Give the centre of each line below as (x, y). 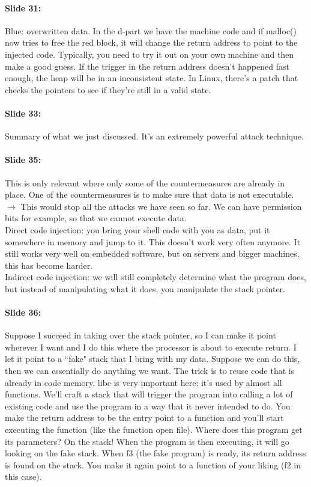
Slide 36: (23, 312)
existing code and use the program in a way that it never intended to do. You (148, 406)
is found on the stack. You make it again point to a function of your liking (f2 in (153, 464)
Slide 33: (23, 113)
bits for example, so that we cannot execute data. (96, 218)
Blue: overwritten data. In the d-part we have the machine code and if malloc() (151, 30)
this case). (23, 476)
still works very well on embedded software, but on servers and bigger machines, (152, 253)
